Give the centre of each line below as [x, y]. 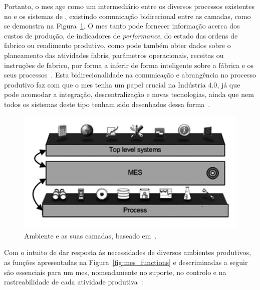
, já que [229, 84]
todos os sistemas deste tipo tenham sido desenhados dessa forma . [107, 104]
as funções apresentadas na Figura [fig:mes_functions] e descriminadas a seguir [126, 262]
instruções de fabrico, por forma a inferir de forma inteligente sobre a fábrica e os [129, 65]
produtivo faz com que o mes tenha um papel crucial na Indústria [105, 84]
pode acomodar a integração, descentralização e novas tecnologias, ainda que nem [129, 94]
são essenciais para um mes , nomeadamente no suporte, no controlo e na [115, 272]
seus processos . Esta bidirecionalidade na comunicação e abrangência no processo [130, 75]
